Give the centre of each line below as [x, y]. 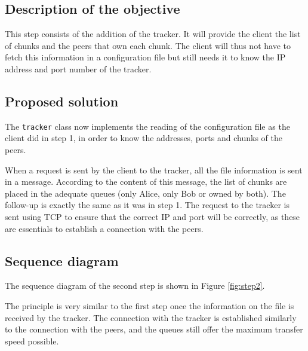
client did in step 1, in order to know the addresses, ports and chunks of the [144, 138]
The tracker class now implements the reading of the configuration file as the [147, 126]
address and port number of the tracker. [78, 68]
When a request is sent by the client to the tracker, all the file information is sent [154, 170]
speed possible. [32, 341]
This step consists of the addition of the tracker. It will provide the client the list [153, 34]
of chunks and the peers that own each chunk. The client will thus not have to [148, 45]
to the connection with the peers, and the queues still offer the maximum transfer [154, 329]
